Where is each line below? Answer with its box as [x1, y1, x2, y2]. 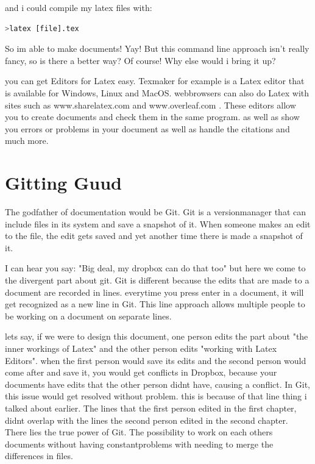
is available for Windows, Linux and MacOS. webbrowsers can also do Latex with [5, 86, 310, 99]
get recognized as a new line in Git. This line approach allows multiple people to [5, 298, 305, 310]
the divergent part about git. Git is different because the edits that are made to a [5, 274, 310, 287]
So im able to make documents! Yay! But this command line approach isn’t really [5, 42, 310, 55]
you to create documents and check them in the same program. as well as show [5, 110, 300, 123]
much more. [5, 134, 49, 147]
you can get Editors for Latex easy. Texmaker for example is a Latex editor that [5, 74, 305, 87]
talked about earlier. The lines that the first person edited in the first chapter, [5, 401, 297, 414]
